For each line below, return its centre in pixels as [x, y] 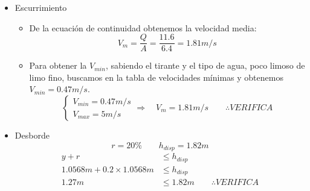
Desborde [32, 135]
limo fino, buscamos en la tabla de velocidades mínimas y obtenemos [156, 77]
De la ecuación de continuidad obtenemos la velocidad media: [143, 27]
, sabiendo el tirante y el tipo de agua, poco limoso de [205, 65]
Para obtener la [58, 65]
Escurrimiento [41, 7]
